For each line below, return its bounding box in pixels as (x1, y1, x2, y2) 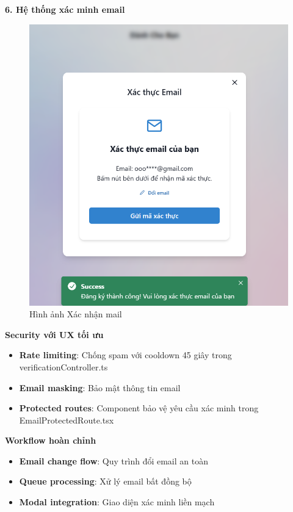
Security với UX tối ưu (5, 328, 104, 341)
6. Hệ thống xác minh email (5, 3, 125, 15)
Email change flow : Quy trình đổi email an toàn (19, 454, 208, 467)
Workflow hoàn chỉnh (5, 434, 96, 447)
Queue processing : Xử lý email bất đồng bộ (19, 475, 192, 488)
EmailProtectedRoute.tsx (19, 413, 114, 426)
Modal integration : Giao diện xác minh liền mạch (19, 496, 215, 508)
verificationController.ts (19, 360, 108, 373)
